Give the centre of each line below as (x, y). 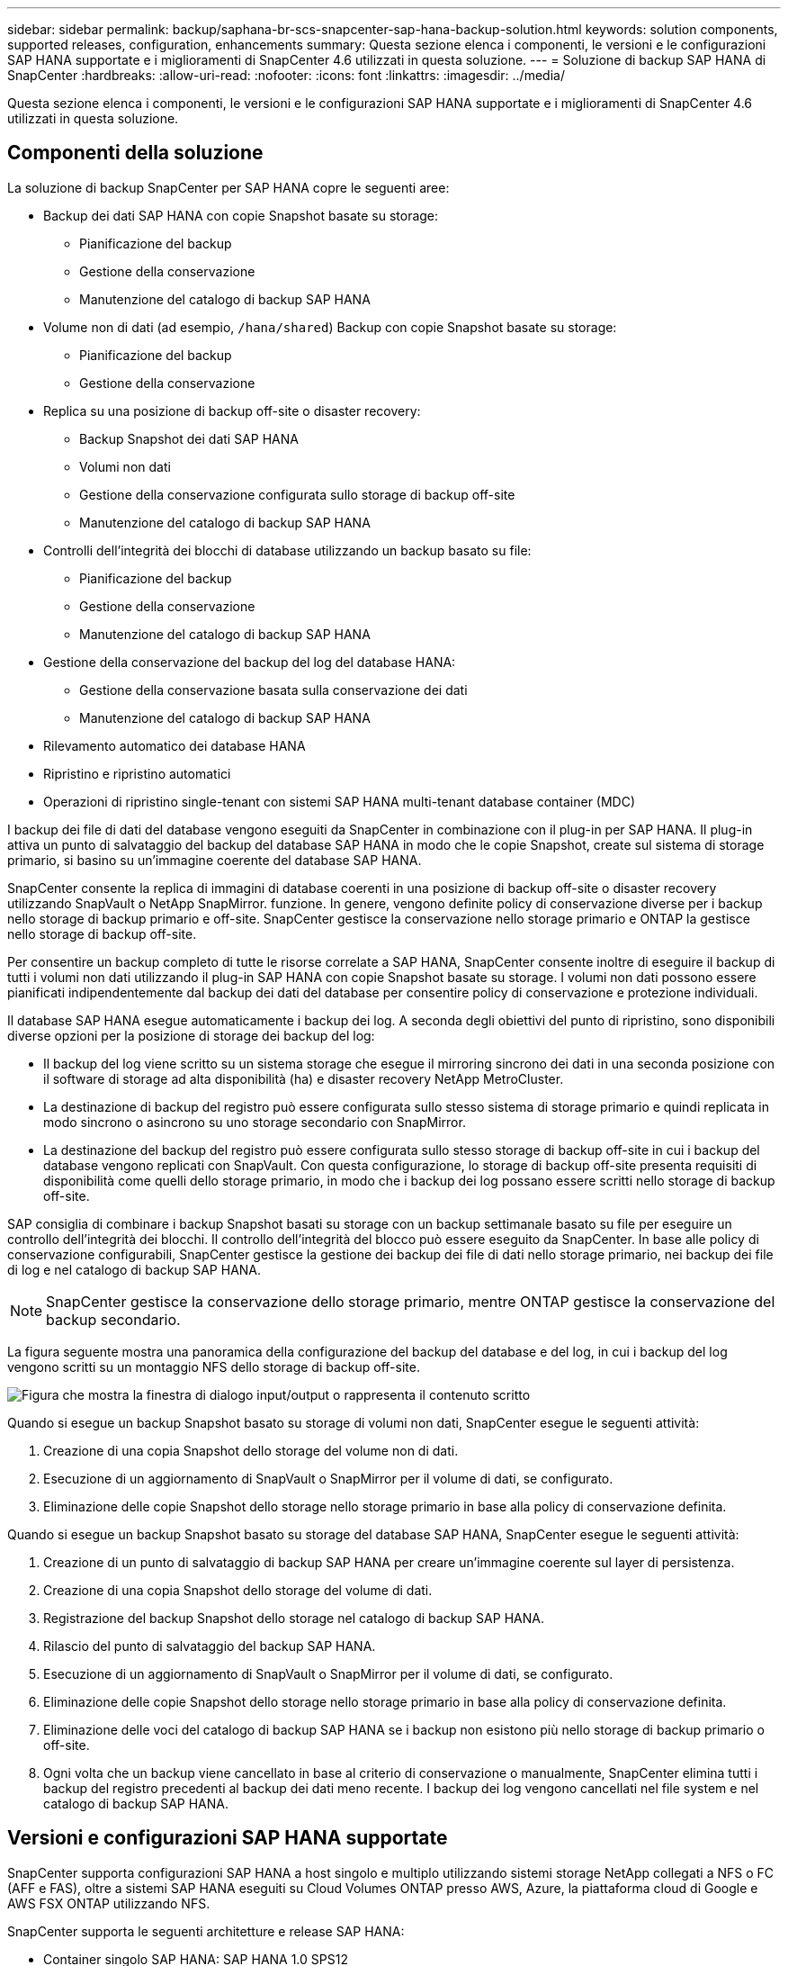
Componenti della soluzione (135, 153)
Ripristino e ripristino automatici (137, 773)
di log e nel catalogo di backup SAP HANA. (134, 1269)
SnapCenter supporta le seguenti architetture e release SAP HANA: (206, 1931)
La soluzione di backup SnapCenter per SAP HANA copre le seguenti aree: (228, 187)
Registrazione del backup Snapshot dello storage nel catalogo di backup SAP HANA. (294, 1618)
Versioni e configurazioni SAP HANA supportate (228, 1838)
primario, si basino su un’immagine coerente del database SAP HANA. (215, 860)
